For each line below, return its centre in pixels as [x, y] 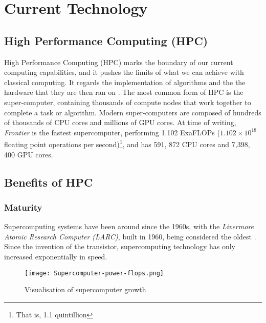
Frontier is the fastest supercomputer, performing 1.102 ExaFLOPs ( [112, 132]
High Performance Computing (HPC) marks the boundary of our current [119, 62]
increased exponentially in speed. [56, 256]
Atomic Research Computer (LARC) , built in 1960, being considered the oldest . [130, 236]
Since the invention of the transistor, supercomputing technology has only [120, 246]
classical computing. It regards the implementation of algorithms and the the [125, 82]
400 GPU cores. [29, 154]
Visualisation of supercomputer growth [85, 289]
